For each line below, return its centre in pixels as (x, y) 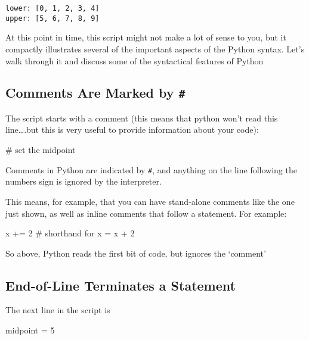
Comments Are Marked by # (95, 93)
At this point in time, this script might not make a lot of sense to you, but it (146, 37)
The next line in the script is (58, 310)
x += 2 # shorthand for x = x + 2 (70, 233)
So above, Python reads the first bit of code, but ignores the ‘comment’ (136, 253)
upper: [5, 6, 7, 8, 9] (52, 18)
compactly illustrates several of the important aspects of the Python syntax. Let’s (155, 49)
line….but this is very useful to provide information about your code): (132, 130)
